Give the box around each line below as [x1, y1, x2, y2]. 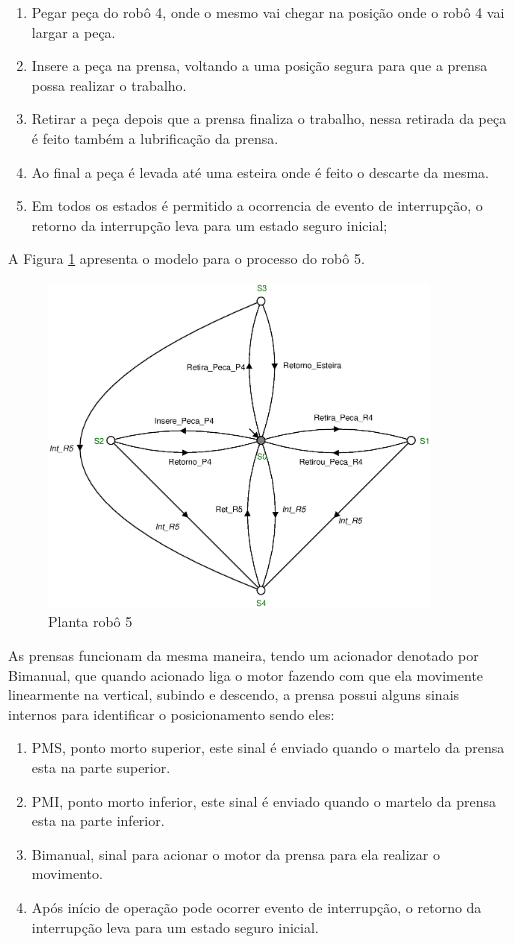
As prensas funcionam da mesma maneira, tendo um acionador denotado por [8, 645, 479, 666]
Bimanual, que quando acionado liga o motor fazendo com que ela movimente [8, 664, 484, 685]
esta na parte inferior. [31, 810, 165, 831]
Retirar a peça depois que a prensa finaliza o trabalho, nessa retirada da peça [31, 108, 507, 129]
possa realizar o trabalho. [31, 74, 187, 95]
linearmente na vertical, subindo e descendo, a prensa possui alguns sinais [8, 684, 460, 705]
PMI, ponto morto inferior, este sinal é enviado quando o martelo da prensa [31, 790, 496, 811]
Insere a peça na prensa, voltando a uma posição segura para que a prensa [31, 55, 488, 76]
